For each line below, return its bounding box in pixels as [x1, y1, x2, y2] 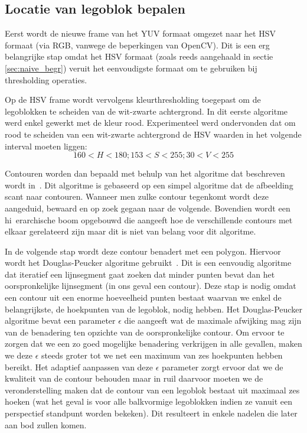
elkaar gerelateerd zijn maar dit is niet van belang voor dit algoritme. [5, 225, 256, 237]
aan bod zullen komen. [5, 418, 87, 431]
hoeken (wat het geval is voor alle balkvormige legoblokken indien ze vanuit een [5, 395, 293, 408]
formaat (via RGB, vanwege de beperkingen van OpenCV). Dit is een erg [5, 38, 270, 51]
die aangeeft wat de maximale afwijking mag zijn [124, 314, 302, 327]
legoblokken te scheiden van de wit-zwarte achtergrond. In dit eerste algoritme [5, 105, 288, 117]
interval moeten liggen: [5, 139, 87, 152]
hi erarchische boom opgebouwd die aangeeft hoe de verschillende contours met [5, 213, 293, 226]
